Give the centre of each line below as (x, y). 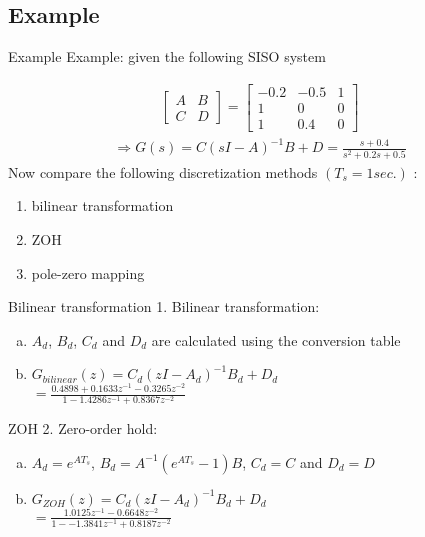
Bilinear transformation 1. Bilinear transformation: (164, 306)
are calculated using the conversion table (276, 339)
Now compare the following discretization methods (163, 171)
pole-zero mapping (88, 272)
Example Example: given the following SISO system (167, 56)
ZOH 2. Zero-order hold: (83, 428)
